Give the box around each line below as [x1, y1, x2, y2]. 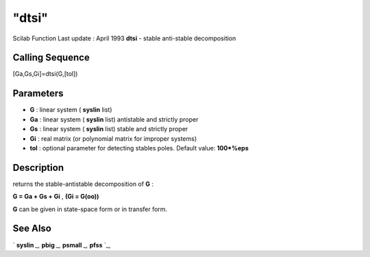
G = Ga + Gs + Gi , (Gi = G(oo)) [12, 192, 99, 201]
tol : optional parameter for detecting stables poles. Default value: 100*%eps [29, 144, 249, 152]
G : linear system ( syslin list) [29, 106, 112, 114]
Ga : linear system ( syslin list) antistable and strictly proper [29, 115, 199, 123]
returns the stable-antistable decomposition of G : [12, 180, 154, 188]
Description [12, 161, 64, 174]
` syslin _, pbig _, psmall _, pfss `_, [12, 241, 111, 249]
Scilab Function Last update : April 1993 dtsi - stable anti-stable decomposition [12, 34, 236, 42]
